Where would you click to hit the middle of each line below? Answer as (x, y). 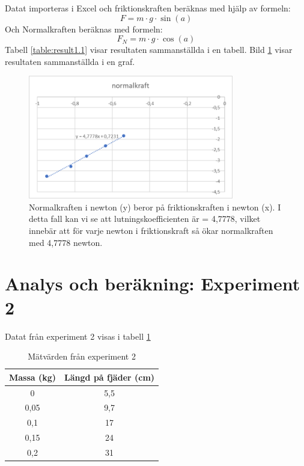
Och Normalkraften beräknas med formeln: (84, 29)
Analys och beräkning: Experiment (153, 284)
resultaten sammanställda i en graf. (70, 61)
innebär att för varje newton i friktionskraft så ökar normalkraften (151, 231)
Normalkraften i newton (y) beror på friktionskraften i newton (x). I (155, 207)
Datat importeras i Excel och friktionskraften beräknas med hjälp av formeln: (148, 8)
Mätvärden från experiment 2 (82, 356)
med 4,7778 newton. (66, 242)
